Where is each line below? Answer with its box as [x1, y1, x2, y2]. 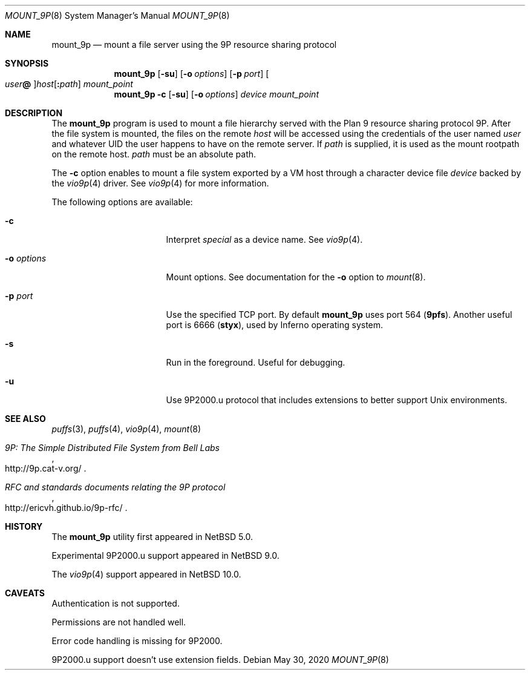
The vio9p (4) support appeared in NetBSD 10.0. [51, 569, 241, 579]
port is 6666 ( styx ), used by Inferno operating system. [166, 320, 384, 330]
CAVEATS [5, 588, 45, 598]
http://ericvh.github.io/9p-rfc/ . [5, 502, 128, 513]
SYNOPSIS [5, 58, 49, 68]
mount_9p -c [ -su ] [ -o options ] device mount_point [114, 89, 319, 99]
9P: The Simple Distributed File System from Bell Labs [5, 443, 220, 453]
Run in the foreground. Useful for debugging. [166, 357, 345, 367]
